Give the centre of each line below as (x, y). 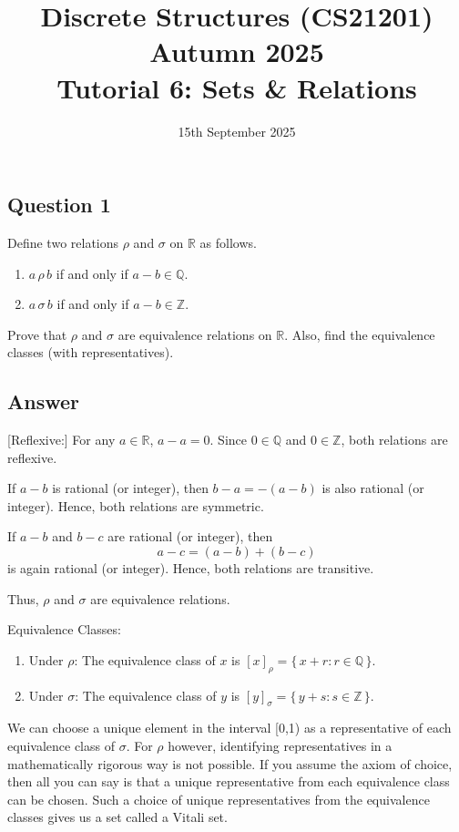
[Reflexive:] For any (61, 440)
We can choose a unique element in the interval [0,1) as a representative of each (229, 728)
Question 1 (59, 205)
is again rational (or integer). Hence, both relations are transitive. (191, 568)
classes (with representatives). (91, 352)
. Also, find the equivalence (360, 334)
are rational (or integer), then (190, 536)
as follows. (228, 242)
